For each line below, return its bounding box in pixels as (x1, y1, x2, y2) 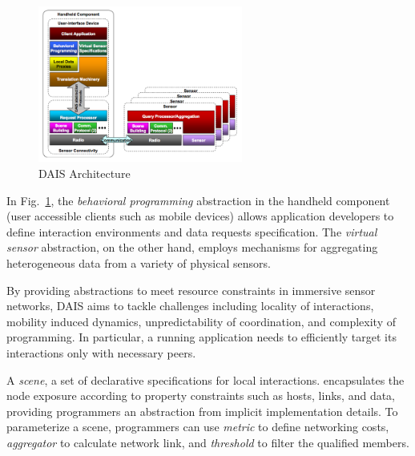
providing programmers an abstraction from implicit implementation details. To (6, 402, 398, 419)
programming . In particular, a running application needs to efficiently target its (6, 329, 397, 345)
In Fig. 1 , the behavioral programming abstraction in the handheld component (6, 192, 390, 208)
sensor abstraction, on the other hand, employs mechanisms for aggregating (6, 239, 378, 256)
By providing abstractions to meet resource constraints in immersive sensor (6, 281, 376, 298)
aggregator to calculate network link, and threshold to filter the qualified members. (6, 434, 409, 450)
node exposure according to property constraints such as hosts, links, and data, (6, 387, 395, 404)
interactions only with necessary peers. (6, 344, 196, 361)
